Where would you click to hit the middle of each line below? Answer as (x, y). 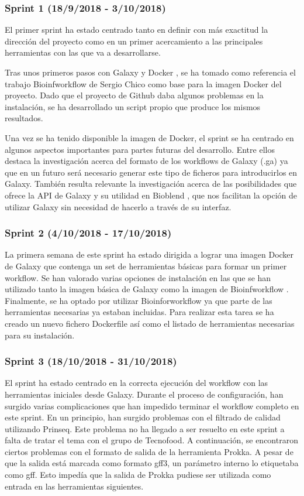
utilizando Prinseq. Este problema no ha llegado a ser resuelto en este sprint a (145, 428)
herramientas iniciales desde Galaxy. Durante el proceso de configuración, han (144, 394)
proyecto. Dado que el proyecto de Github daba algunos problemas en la (134, 95)
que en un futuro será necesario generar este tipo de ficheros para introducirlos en (151, 172)
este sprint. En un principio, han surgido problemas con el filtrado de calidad (143, 417)
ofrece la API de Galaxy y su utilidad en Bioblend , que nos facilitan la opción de (151, 195)
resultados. (24, 118)
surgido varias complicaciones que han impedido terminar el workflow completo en (152, 406)
